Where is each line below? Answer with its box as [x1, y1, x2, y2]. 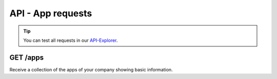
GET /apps [9, 53, 44, 62]
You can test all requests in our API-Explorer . [23, 37, 118, 43]
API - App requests [9, 8, 92, 19]
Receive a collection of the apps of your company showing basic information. [9, 66, 173, 72]
